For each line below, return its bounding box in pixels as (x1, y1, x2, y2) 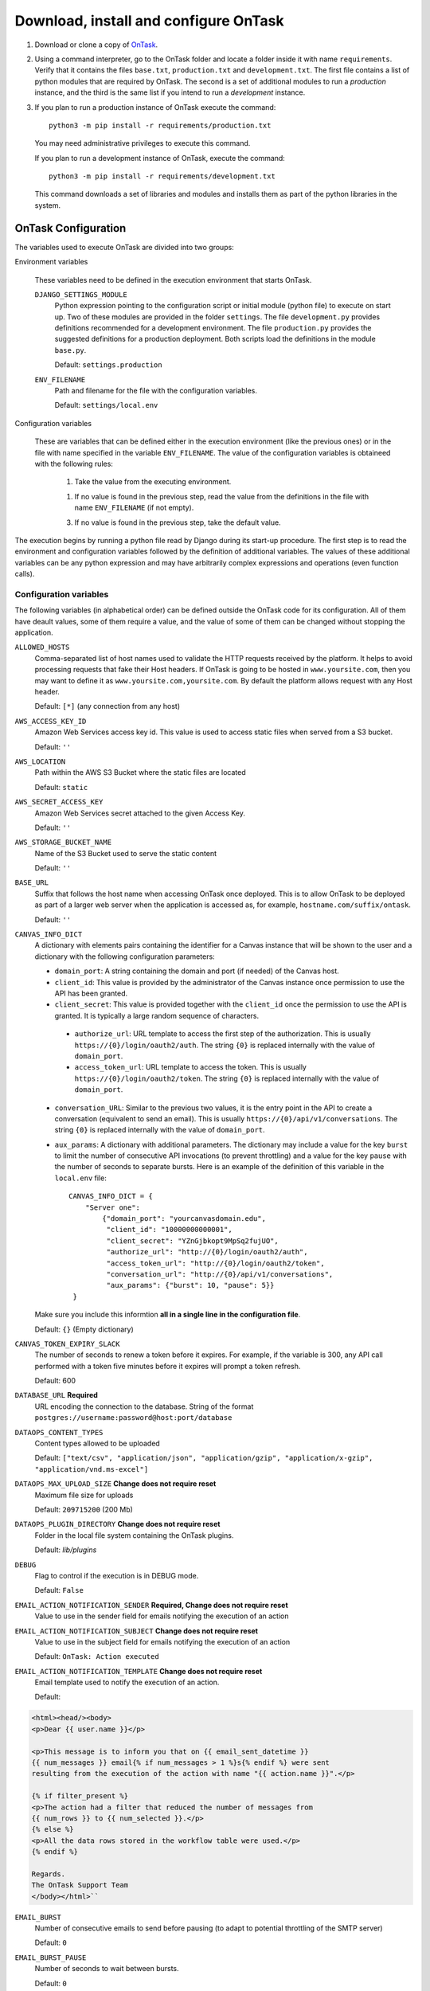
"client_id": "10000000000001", (106, 1225, 233, 1234)
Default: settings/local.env (54, 401, 158, 410)
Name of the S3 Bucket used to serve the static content (34, 848, 217, 858)
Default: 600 (34, 1376, 76, 1386)
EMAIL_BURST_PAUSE (14, 1953, 87, 1962)
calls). (14, 569, 35, 579)
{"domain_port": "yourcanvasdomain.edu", (102, 1215, 267, 1223)
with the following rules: (34, 459, 113, 468)
